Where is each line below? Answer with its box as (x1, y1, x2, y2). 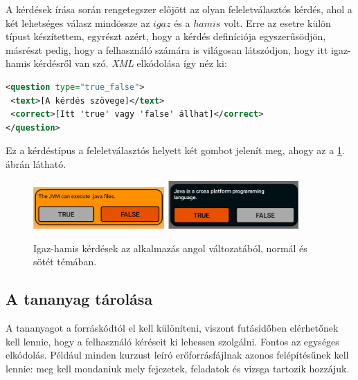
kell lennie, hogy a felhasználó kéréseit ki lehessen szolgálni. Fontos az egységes (6, 334, 339, 348)
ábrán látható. (6, 156, 66, 171)
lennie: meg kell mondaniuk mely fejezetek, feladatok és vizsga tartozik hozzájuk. (6, 361, 350, 376)
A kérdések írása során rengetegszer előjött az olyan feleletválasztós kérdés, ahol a (6, 2, 352, 16)
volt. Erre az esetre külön (224, 15, 331, 30)
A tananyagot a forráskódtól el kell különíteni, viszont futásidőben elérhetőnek (6, 321, 339, 335)
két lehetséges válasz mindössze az (6, 15, 150, 30)
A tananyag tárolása (6, 288, 153, 310)
